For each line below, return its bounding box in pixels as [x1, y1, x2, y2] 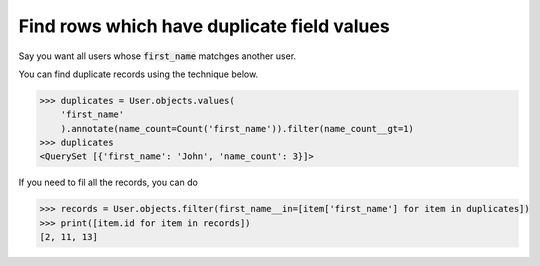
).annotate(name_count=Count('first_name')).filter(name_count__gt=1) [60, 123, 415, 134]
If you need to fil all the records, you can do [18, 176, 199, 189]
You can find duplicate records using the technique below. [18, 68, 259, 80]
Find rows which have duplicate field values [18, 15, 390, 37]
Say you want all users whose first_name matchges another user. [18, 50, 297, 62]
